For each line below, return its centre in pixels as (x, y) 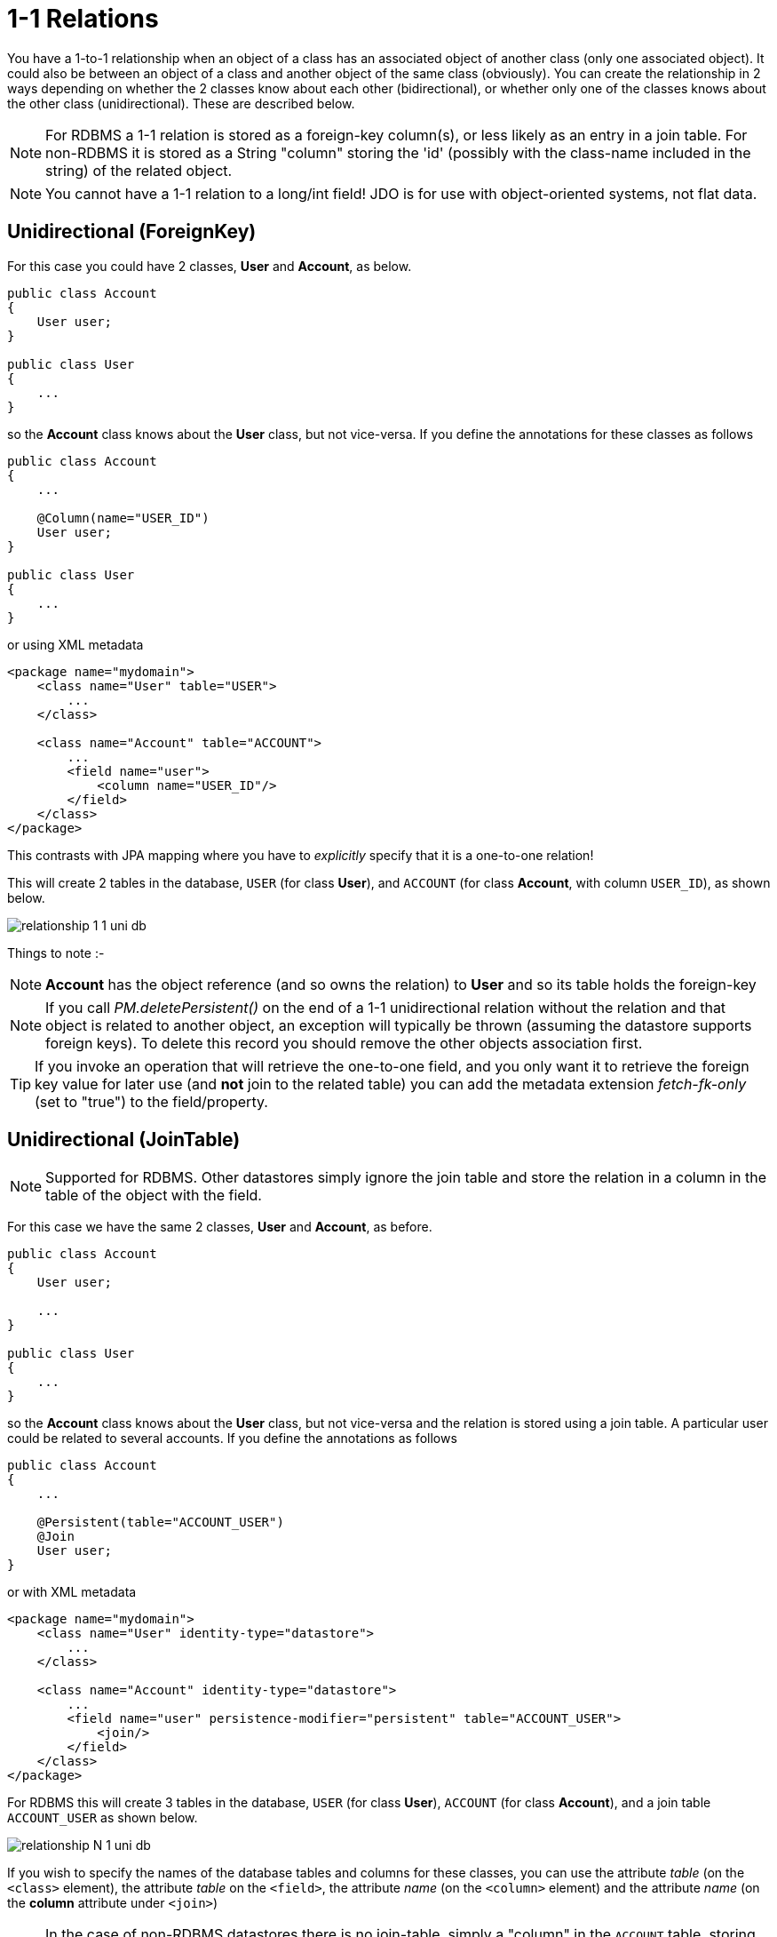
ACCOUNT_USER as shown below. (103, 1818)
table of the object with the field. (154, 1196)
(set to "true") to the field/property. (151, 1101)
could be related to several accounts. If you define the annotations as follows (232, 1439)
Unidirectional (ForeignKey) (132, 232)
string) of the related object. (139, 170)
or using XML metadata (75, 644)
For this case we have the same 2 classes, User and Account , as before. (220, 1227)
